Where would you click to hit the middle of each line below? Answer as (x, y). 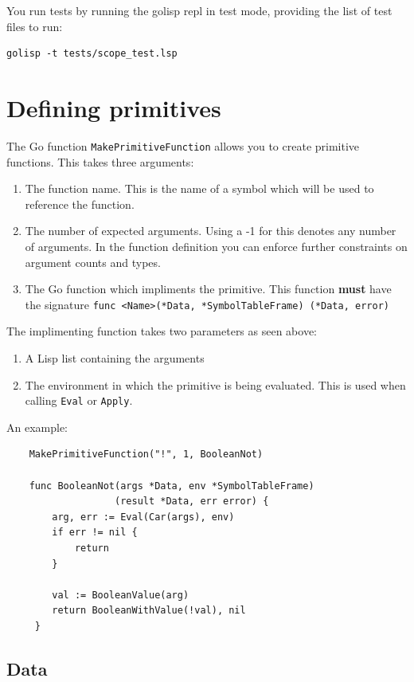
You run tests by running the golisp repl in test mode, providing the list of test (199, 10)
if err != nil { (95, 533)
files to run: (35, 26)
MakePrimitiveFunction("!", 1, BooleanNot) (146, 455)
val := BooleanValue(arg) (121, 595)
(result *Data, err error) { (192, 502)
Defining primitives (114, 107)
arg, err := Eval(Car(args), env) (143, 517)
